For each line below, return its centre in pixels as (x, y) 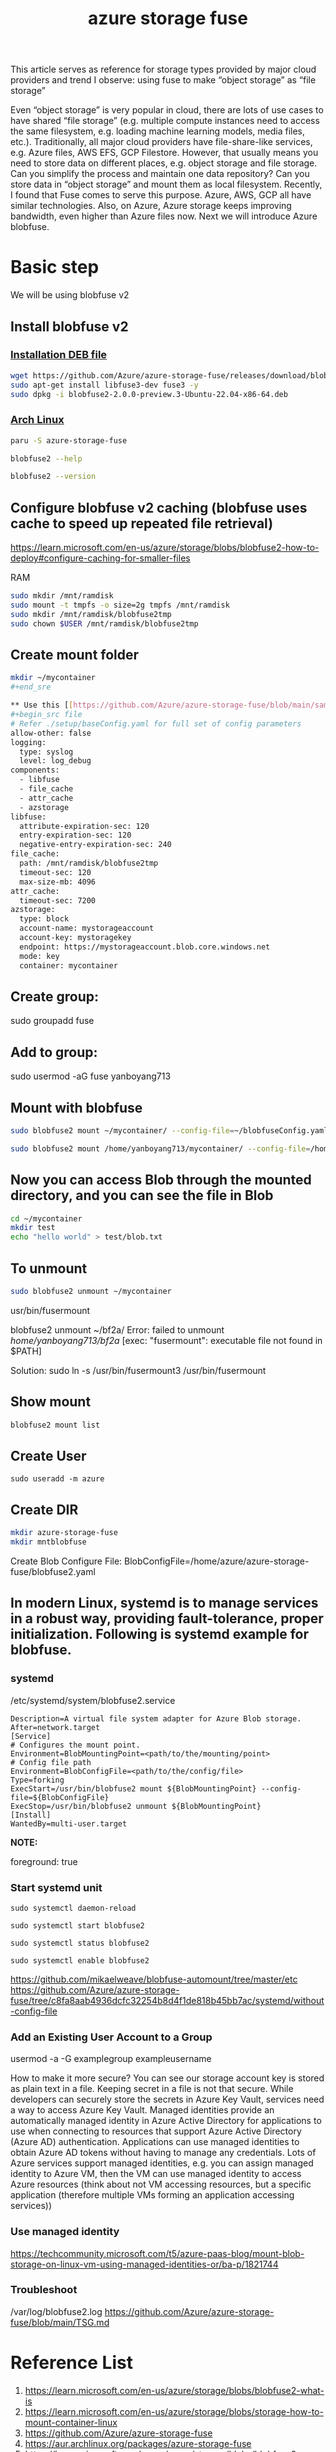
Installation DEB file (59, 355)
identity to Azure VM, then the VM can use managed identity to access (156, 2174)
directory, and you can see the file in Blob (142, 1195)
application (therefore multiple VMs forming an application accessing (152, 2195)
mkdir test (33, 1228)
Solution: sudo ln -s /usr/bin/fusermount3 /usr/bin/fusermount (138, 1370)
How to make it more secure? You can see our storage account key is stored (167, 2078)
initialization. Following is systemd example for (160, 1634)
